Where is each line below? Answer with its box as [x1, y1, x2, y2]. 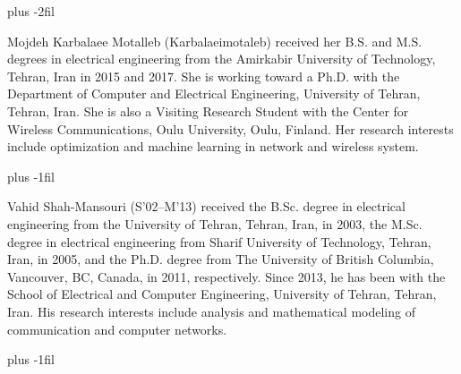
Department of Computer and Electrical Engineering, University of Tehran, [7, 84, 421, 103]
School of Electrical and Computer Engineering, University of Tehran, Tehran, [7, 285, 437, 303]
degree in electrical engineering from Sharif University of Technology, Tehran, [7, 232, 431, 251]
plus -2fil [7, 2, 55, 20]
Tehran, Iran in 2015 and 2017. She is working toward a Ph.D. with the [7, 66, 400, 85]
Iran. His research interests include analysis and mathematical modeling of [7, 302, 415, 320]
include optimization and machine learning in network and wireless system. [7, 137, 419, 156]
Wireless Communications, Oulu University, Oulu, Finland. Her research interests [7, 119, 454, 138]
